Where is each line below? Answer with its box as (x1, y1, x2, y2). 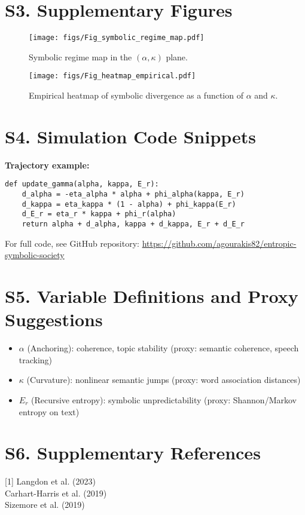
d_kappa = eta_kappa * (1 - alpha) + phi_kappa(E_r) (22, 200, 236, 209)
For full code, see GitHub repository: (5, 237, 139, 249)
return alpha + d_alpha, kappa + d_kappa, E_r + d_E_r (22, 219, 245, 228)
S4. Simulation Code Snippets (5, 124, 257, 148)
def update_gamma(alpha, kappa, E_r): (5, 180, 159, 189)
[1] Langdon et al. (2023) (5, 475, 96, 488)
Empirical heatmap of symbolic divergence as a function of (29, 89, 243, 102)
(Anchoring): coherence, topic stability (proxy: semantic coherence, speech (27, 342, 299, 354)
